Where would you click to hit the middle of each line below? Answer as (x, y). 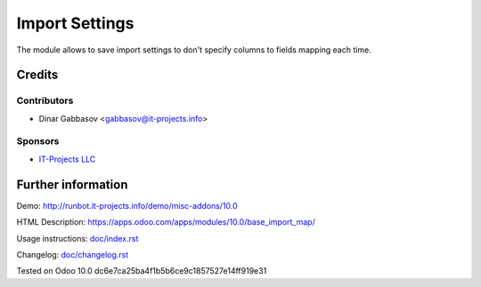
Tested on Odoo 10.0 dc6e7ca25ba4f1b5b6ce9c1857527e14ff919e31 (142, 271)
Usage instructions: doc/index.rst (77, 238)
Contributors (45, 100)
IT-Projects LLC (67, 159)
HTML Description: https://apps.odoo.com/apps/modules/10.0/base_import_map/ (166, 222)
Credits (37, 75)
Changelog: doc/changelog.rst (73, 254)
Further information (72, 184)
